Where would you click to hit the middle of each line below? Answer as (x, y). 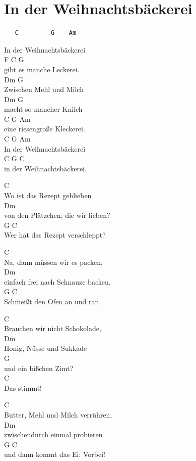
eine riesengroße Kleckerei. (45, 129)
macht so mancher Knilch (43, 109)
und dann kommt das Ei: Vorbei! (55, 454)
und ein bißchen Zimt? (39, 368)
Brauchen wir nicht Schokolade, (53, 328)
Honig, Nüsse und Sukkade (46, 348)
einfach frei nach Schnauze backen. (57, 281)
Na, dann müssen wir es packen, (53, 262)
